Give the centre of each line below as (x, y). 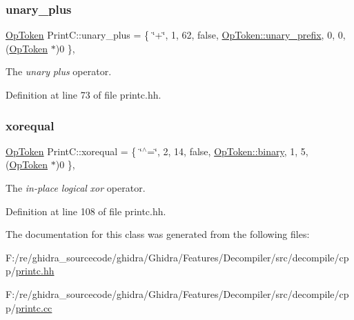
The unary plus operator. (59, 71)
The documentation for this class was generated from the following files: (158, 234)
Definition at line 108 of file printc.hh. (86, 211)
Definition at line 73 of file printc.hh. (83, 94)
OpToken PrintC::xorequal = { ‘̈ (74, 151)
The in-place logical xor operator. (76, 188)
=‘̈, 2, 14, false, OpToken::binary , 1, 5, (228, 151)
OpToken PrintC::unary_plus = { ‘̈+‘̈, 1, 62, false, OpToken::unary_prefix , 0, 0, (176, 35)
